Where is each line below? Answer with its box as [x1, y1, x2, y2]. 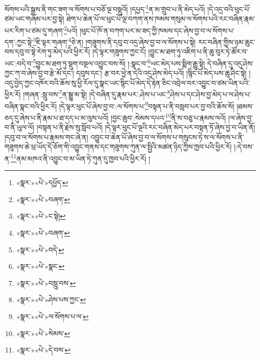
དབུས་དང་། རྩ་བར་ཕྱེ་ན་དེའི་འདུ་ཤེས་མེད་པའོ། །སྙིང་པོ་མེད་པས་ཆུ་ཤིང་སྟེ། [76, 68, 247, 78]
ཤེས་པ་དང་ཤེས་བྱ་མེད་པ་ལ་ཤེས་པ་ [170, 89, 251, 100]
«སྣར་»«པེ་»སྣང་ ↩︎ [16, 261, 65, 271]
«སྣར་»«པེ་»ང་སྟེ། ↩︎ [16, 211, 66, 221]
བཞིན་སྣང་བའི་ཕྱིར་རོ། [4, 101, 57, 111]
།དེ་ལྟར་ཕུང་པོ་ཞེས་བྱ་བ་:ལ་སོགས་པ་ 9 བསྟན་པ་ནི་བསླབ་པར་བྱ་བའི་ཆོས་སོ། [59, 99, 235, 111]
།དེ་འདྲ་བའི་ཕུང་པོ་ [207, 3, 251, 14]
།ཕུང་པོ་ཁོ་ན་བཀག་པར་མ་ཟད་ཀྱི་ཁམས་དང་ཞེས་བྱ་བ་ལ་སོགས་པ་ [79, 25, 235, 35]
